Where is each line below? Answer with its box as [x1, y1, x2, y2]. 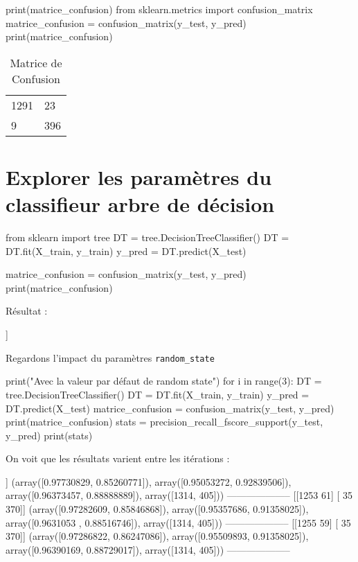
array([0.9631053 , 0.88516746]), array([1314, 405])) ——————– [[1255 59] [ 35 [6, 515, 351, 529]
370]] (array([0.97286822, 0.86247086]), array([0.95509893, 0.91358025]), [6, 529, 309, 543]
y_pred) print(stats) [6, 428, 93, 442]
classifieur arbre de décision [6, 190, 275, 218]
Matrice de [10, 54, 62, 71]
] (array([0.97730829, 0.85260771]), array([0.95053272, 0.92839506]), [6, 474, 292, 489]
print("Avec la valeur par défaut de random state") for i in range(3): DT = [6, 374, 322, 388]
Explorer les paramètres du [6, 162, 272, 191]
